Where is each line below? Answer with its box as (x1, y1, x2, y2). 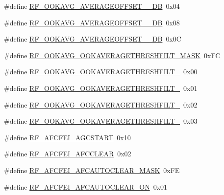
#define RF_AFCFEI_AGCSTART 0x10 (4, 132, 131, 142)
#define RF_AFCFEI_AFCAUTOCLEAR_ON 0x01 (4, 181, 168, 192)
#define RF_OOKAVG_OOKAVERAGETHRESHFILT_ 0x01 (4, 83, 198, 93)
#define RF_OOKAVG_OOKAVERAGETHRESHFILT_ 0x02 (4, 99, 198, 109)
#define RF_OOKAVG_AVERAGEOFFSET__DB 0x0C (4, 34, 181, 44)
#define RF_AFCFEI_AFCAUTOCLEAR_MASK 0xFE (4, 165, 180, 175)
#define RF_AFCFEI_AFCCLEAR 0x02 (4, 149, 131, 159)
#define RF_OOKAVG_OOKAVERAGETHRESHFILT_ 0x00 (4, 66, 198, 77)
